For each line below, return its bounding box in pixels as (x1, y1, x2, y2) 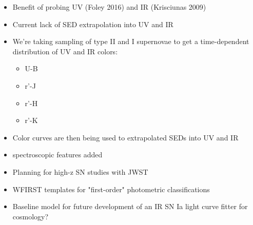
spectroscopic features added (12, 149, 103, 160)
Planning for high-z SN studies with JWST (12, 166, 148, 177)
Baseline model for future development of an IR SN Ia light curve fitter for (12, 201, 248, 212)
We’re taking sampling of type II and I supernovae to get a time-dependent (12, 36, 249, 47)
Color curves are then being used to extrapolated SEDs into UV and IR (12, 132, 239, 142)
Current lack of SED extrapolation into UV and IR (12, 18, 173, 29)
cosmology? (12, 211, 49, 221)
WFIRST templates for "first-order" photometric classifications (12, 183, 210, 194)
